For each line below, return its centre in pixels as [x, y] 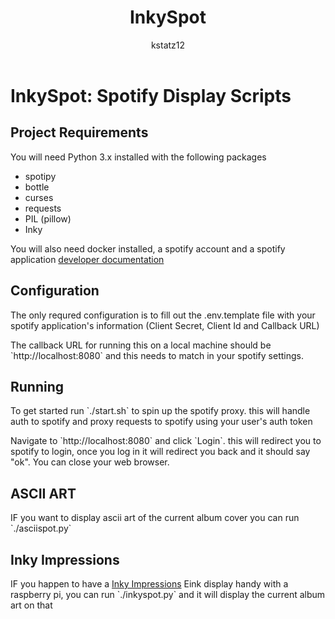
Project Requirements [79, 132]
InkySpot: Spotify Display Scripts [151, 95]
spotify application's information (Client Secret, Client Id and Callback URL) [165, 325]
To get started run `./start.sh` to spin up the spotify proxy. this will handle [160, 411]
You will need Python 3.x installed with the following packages [138, 157]
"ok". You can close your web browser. [90, 462]
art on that [31, 605]
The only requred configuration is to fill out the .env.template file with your [163, 315]
